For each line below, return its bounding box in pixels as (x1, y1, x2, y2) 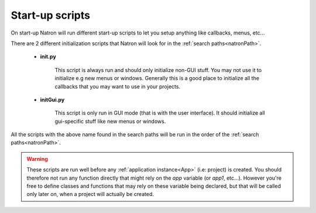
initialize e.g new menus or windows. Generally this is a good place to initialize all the (54, 75, 260, 82)
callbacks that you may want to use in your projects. (54, 83, 181, 90)
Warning (26, 155, 48, 162)
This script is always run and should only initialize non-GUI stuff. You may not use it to (54, 66, 262, 73)
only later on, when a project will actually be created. (26, 191, 154, 198)
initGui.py (40, 96, 65, 103)
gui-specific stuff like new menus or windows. (54, 118, 166, 125)
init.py (40, 53, 57, 60)
